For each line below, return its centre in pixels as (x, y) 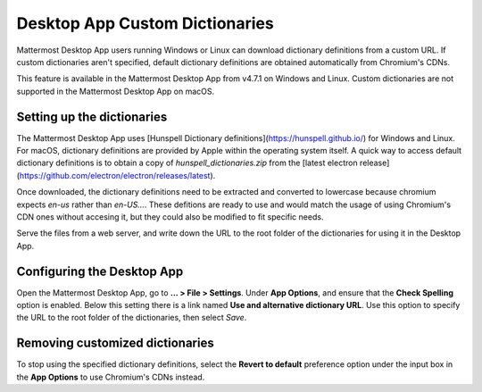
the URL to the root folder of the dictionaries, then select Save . (132, 318)
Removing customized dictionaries (115, 343)
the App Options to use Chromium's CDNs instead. (111, 377)
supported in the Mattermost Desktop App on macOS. (115, 91)
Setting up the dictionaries (92, 117)
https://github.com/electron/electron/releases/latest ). (117, 175)
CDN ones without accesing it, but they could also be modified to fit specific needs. (170, 217)
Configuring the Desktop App (100, 271)
